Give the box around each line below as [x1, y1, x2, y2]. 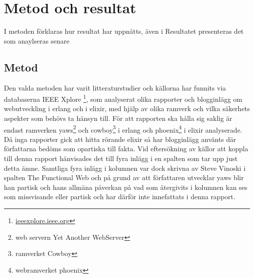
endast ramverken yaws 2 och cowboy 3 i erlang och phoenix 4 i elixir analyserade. [4, 123, 242, 135]
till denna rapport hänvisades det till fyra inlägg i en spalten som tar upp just [4, 153, 238, 163]
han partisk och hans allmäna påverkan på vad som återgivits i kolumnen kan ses [4, 182, 248, 192]
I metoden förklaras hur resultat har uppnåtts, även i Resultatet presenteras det [4, 26, 244, 36]
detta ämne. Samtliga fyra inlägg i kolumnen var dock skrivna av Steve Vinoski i [4, 162, 246, 173]
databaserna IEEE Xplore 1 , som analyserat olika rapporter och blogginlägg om [4, 93, 242, 104]
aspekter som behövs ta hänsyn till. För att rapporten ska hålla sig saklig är [4, 113, 233, 123]
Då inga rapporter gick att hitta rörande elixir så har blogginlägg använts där [4, 134, 236, 144]
